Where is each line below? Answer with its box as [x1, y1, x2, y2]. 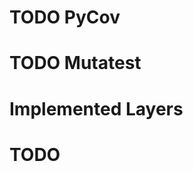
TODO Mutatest [9, 52, 142, 75]
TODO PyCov [9, 6, 121, 29]
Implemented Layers [9, 97, 184, 120]
